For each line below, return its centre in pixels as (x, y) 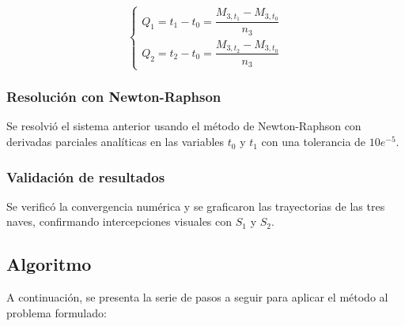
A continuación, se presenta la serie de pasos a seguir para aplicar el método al (197, 297)
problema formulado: (57, 312)
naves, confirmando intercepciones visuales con (119, 221)
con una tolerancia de (314, 142)
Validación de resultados (86, 176)
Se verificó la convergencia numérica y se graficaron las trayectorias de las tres (196, 206)
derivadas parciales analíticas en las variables (115, 142)
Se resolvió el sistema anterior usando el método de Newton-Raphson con (184, 126)
